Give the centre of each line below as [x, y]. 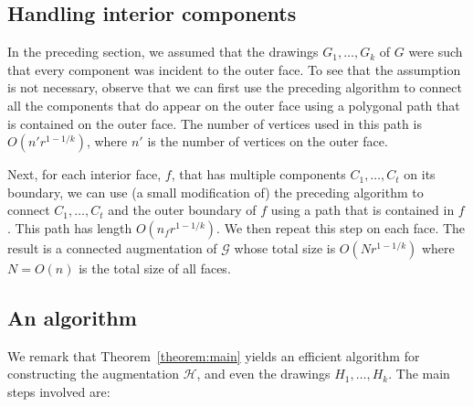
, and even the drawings [263, 374]
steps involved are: [59, 391]
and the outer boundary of [182, 210]
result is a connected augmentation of [112, 247]
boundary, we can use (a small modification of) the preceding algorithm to [215, 192]
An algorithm [72, 317]
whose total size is [285, 247]
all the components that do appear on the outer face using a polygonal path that [234, 105]
